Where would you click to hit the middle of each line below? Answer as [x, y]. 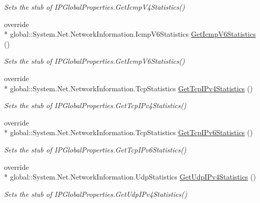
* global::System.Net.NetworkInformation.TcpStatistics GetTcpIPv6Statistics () [128, 132]
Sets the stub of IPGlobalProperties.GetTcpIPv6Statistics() [95, 149]
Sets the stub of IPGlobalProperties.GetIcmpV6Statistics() [95, 61]
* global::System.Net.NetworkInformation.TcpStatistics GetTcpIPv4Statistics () [128, 88]
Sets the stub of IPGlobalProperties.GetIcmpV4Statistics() [95, 7]
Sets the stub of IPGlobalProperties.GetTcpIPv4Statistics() [95, 105]
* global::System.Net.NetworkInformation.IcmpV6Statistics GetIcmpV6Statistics [130, 34]
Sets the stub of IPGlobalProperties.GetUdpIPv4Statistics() [96, 194]
